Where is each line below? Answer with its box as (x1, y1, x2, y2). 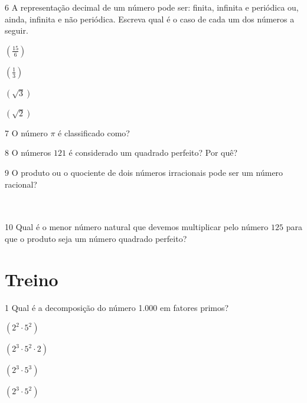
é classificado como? (58, 126, 130, 139)
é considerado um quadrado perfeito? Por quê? (68, 146, 238, 159)
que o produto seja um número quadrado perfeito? (5, 232, 187, 244)
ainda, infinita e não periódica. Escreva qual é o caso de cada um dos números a (5, 12, 295, 25)
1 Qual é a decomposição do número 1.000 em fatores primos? (5, 301, 229, 313)
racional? (5, 178, 37, 190)
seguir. (5, 24, 28, 37)
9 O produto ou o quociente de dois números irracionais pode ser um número (5, 166, 283, 178)
